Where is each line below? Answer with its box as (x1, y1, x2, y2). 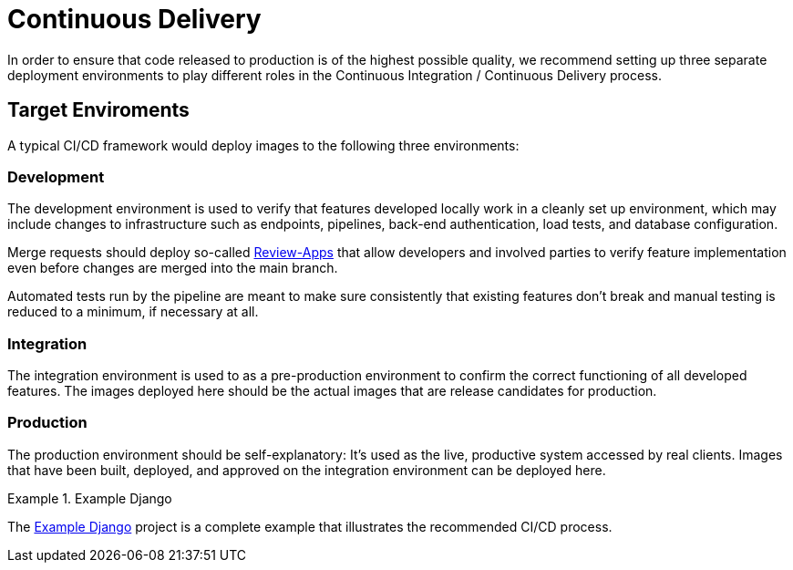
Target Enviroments (7, 98, 190, 122)
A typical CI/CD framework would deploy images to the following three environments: (7, 137, 520, 153)
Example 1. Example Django (7, 490, 172, 506)
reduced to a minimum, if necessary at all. (7, 304, 259, 320)
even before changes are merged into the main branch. (7, 260, 338, 276)
